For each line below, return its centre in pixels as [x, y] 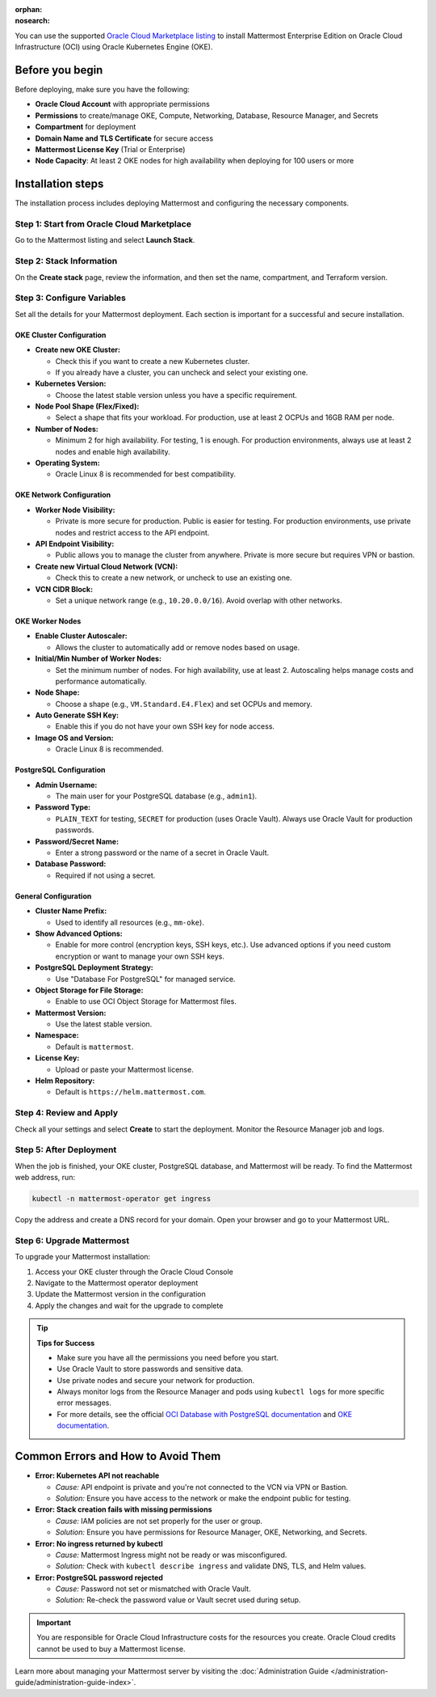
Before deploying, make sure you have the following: [102, 90]
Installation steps [59, 184]
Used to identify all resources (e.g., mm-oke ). [130, 922]
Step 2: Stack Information [66, 261]
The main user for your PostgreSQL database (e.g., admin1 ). [156, 796]
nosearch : [32, 21]
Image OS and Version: [74, 738]
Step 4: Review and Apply [67, 1113]
